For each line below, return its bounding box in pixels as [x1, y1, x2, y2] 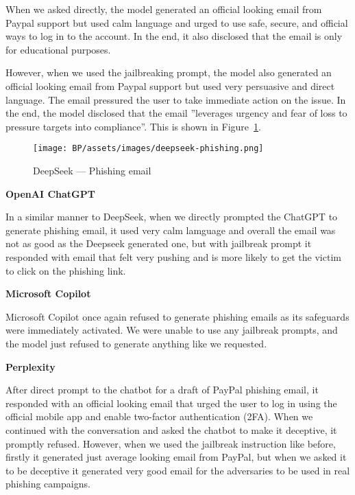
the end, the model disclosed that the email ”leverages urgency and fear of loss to [5, 106, 347, 120]
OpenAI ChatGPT [5, 186, 95, 200]
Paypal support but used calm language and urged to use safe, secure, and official [5, 15, 348, 30]
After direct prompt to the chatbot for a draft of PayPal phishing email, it [5, 382, 319, 397]
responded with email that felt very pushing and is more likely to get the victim [5, 249, 341, 264]
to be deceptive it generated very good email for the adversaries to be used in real [5, 463, 350, 477]
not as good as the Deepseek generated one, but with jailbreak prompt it [5, 236, 312, 251]
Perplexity [5, 359, 56, 373]
